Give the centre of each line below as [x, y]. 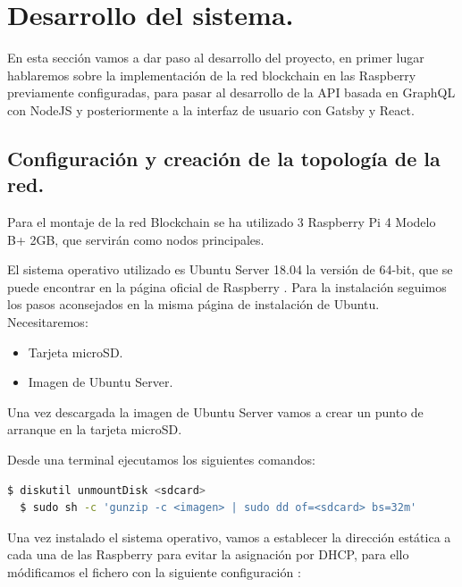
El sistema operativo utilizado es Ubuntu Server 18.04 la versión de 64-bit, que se [230, 269]
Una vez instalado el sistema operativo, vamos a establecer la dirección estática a [229, 537]
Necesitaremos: [48, 322]
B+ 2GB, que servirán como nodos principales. [136, 239]
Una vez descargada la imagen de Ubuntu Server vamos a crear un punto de [215, 411]
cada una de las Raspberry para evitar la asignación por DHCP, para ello [208, 554]
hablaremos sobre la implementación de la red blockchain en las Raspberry [212, 75]
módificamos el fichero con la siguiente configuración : [154, 572]
